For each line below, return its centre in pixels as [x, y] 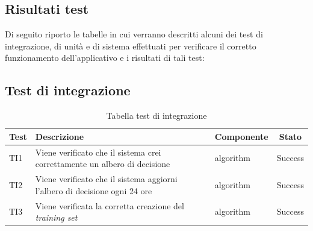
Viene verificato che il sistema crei [98, 152]
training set [56, 217]
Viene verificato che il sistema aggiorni [106, 179]
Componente [241, 136]
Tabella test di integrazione [156, 115]
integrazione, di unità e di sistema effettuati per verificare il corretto [131, 46]
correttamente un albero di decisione [103, 164]
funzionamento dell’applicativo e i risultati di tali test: [105, 58]
